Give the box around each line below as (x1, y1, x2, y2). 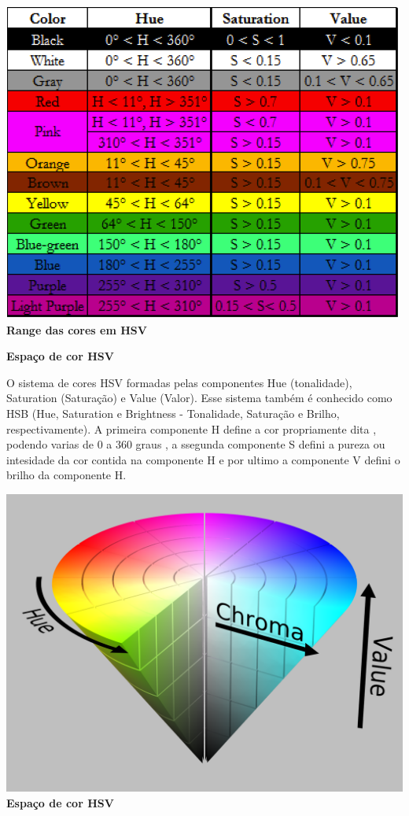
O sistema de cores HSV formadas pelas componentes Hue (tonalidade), (6, 374, 352, 390)
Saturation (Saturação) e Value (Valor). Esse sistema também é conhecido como (6, 390, 392, 406)
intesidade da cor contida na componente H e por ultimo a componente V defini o (6, 451, 400, 467)
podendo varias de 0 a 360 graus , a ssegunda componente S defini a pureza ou (6, 436, 385, 452)
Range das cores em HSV (6, 321, 147, 338)
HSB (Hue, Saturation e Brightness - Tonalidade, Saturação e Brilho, (6, 404, 340, 421)
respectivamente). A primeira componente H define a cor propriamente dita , (6, 420, 377, 437)
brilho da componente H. (6, 467, 127, 483)
